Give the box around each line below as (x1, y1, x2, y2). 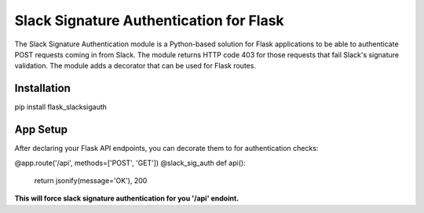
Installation (14, 82, 71, 95)
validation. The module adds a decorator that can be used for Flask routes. (14, 61, 257, 71)
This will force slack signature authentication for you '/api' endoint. (14, 193, 239, 204)
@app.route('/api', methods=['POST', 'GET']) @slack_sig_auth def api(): (14, 158, 247, 167)
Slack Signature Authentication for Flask (14, 12, 284, 29)
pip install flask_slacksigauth (14, 102, 108, 112)
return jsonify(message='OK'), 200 (34, 175, 148, 185)
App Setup (14, 123, 68, 137)
